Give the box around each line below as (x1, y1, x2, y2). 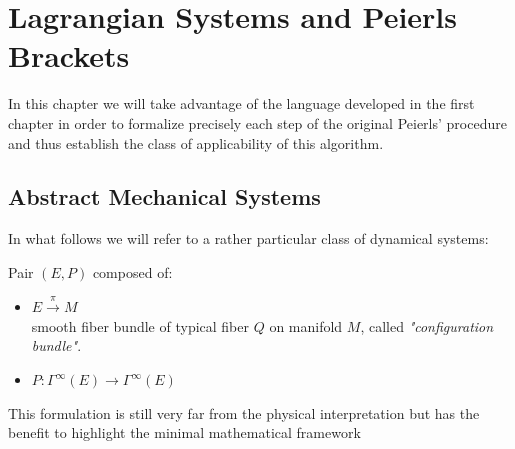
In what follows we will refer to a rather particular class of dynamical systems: (8, 228, 489, 249)
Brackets (8, 35, 130, 76)
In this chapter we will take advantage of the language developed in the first (8, 93, 475, 114)
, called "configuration (360, 315, 494, 336)
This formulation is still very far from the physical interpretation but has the (8, 402, 480, 423)
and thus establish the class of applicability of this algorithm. (8, 132, 384, 153)
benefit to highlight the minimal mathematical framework (8, 422, 361, 443)
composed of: (92, 261, 173, 282)
